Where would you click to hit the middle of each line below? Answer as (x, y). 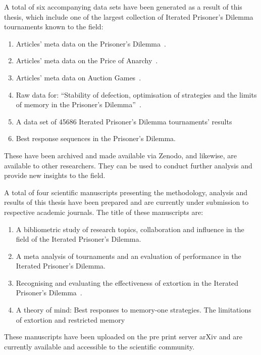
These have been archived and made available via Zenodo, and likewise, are (121, 155)
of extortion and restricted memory (70, 319)
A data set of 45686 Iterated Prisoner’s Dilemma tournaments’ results (124, 121)
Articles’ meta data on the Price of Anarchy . (87, 60)
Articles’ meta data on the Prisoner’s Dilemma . (91, 43)
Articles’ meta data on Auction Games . (79, 77)
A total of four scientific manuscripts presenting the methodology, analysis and (126, 192)
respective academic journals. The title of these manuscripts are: (104, 212)
